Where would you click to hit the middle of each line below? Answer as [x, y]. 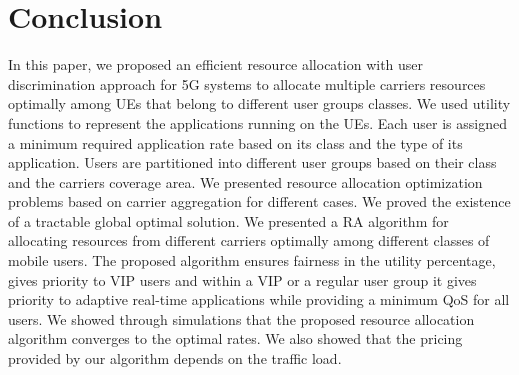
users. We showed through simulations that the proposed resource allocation [241, 318]
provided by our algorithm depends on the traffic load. [175, 358]
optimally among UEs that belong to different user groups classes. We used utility [259, 103]
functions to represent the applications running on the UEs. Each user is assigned [257, 122]
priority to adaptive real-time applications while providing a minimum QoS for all [259, 299]
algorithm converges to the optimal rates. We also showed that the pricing [235, 338]
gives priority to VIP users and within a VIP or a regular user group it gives [242, 279]
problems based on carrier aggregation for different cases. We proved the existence [259, 201]
